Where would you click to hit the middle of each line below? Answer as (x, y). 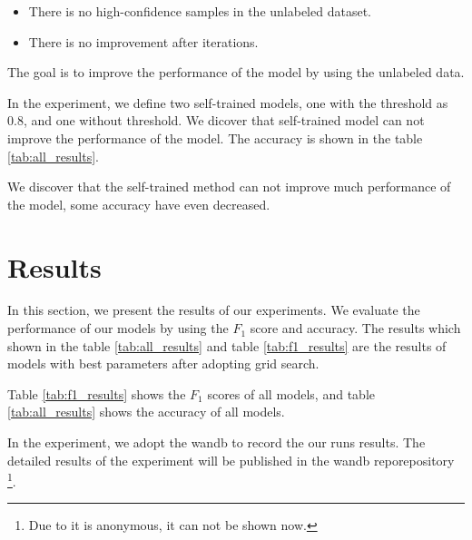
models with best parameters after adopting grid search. (163, 363)
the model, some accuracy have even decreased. (139, 204)
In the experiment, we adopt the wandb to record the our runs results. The (216, 442)
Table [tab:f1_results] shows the (97, 393)
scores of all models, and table (291, 393)
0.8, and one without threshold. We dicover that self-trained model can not (216, 120)
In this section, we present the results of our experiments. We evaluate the (214, 310)
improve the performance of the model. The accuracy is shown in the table (215, 137)
